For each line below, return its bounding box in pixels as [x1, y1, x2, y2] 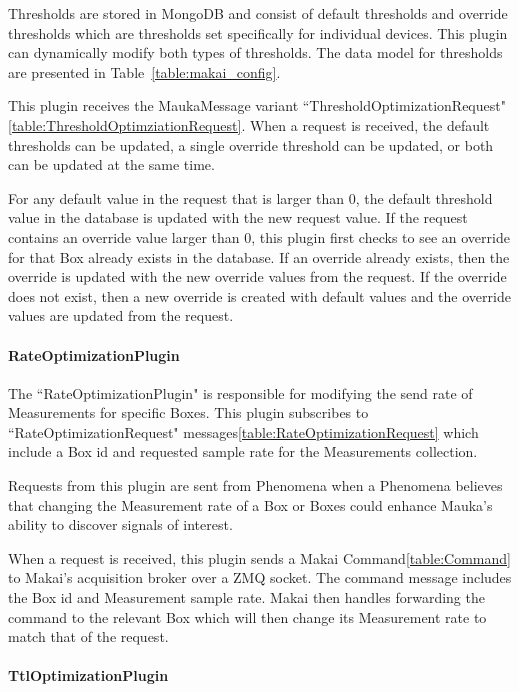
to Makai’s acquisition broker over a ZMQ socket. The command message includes [8, 567, 512, 588]
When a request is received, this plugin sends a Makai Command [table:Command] [8, 547, 511, 568]
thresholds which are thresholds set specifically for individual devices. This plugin [8, 22, 508, 43]
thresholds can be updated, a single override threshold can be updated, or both [8, 134, 494, 155]
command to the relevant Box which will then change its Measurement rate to [8, 606, 487, 627]
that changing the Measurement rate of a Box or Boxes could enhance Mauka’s [8, 494, 493, 515]
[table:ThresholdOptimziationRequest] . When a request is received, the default [8, 114, 490, 135]
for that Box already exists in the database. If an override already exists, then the [8, 246, 510, 267]
